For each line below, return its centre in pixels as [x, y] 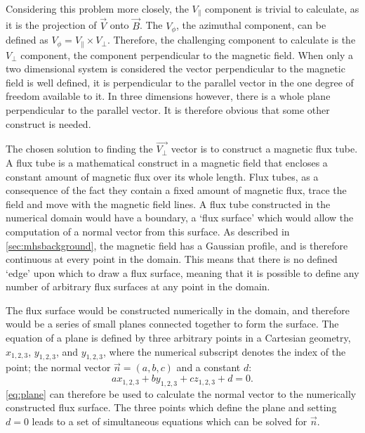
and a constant [208, 367]
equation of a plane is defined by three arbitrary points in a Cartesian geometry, [178, 338]
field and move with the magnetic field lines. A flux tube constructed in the [168, 203]
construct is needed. [48, 123]
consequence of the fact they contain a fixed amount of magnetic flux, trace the [176, 190]
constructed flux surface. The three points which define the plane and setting [171, 407]
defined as [27, 40]
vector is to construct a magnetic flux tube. [264, 149]
